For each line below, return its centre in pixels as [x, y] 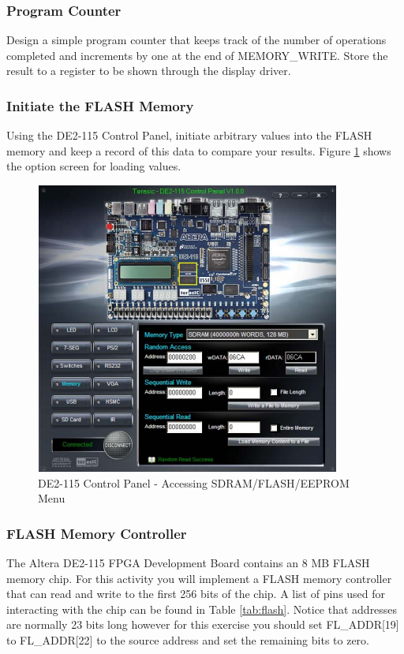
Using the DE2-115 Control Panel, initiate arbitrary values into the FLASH [189, 135]
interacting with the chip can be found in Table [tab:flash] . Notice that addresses [202, 609]
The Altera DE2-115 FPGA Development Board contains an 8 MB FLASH [188, 562]
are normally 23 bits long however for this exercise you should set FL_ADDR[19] [203, 624]
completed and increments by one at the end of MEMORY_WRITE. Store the [197, 55]
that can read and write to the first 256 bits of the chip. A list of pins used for [196, 594]
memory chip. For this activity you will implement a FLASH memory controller [199, 578]
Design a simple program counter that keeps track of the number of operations [196, 40]
